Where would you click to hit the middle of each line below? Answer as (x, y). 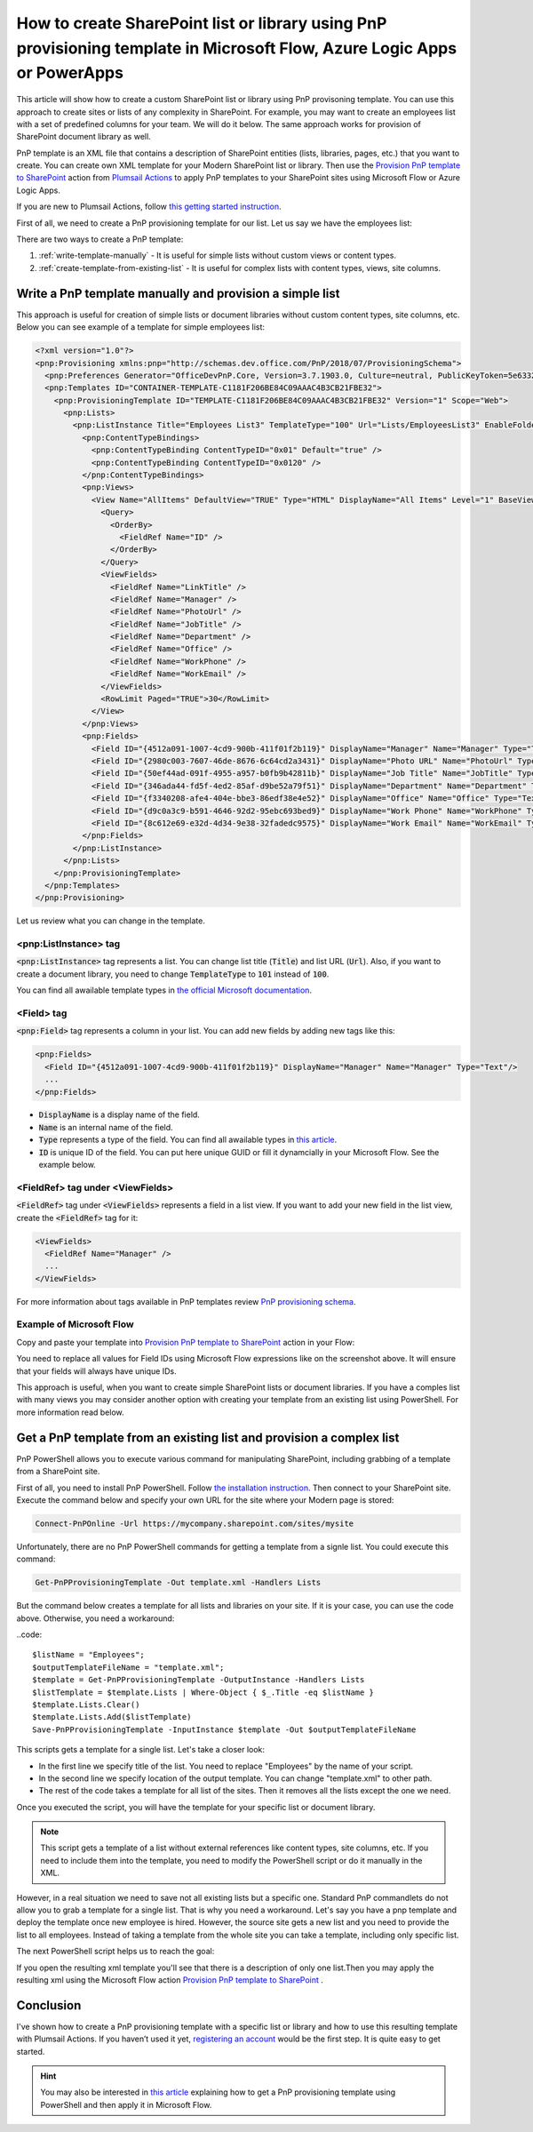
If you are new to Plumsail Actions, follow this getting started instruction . (149, 207)
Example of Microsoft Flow (75, 1324)
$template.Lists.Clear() (86, 1705)
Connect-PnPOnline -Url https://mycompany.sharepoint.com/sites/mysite (195, 1523)
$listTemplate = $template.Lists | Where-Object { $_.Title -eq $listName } (203, 1692)
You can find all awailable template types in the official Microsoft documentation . (164, 990)
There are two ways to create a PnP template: (100, 239)
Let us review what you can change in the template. (111, 921)
